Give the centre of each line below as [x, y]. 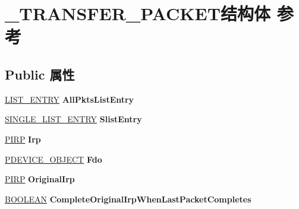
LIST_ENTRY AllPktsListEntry [70, 99]
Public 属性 [40, 74]
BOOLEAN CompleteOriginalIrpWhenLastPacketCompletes [128, 199]
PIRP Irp [23, 139]
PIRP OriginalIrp [40, 179]
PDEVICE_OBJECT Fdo [53, 159]
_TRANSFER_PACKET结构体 [138, 13]
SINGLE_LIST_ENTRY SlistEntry [73, 119]
